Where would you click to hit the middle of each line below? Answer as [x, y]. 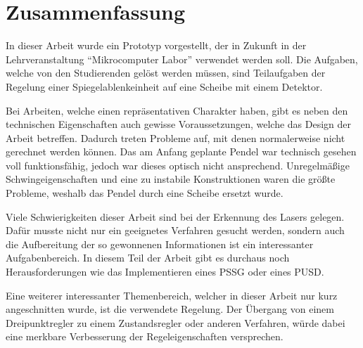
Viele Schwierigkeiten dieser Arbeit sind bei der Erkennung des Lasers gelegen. [175, 216]
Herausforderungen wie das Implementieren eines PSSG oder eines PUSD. [165, 272]
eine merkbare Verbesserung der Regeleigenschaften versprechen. [145, 336]
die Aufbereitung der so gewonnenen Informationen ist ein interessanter [160, 244]
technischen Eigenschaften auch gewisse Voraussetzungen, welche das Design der [179, 124]
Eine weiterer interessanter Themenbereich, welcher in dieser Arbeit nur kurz [172, 295]
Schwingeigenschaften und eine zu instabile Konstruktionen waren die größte [171, 179]
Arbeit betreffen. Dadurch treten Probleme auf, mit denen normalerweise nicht [176, 137]
